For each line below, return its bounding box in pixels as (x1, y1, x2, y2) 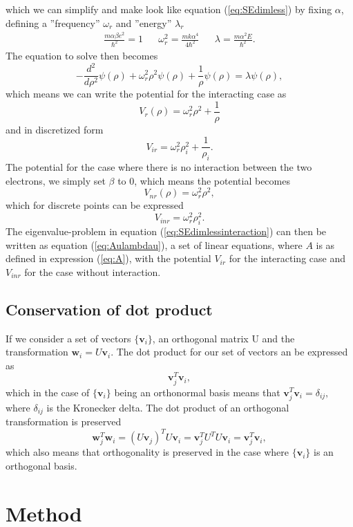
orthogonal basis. (6, 459, 77, 472)
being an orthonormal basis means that (114, 385, 280, 399)
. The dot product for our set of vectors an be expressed (111, 344, 348, 359)
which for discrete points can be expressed (6, 198, 184, 212)
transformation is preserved (6, 414, 122, 429)
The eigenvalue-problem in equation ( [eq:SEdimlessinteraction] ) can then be (6, 223, 327, 238)
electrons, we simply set (6, 173, 106, 187)
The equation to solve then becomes (6, 48, 158, 62)
